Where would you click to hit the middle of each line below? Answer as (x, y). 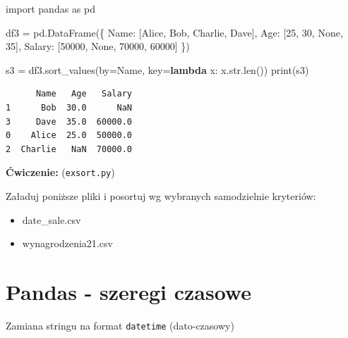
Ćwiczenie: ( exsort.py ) (60, 172)
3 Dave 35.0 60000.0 (69, 121)
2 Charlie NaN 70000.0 (69, 149)
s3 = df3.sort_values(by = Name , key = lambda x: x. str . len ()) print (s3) (157, 69)
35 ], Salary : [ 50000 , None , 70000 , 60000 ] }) (98, 46)
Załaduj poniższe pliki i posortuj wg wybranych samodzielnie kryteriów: (161, 196)
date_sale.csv (52, 219)
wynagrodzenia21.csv (67, 243)
